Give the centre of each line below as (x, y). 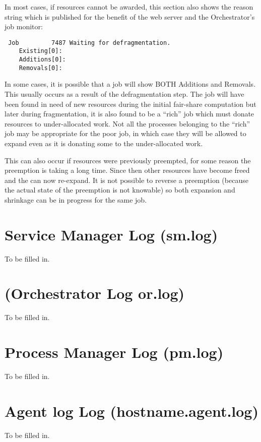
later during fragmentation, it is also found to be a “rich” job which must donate (129, 114)
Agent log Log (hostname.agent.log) (132, 411)
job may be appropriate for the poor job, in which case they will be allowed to (125, 133)
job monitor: (24, 26)
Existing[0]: (41, 51)
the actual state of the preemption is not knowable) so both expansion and (120, 190)
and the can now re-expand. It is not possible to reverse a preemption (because (126, 180)
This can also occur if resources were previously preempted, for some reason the (128, 160)
